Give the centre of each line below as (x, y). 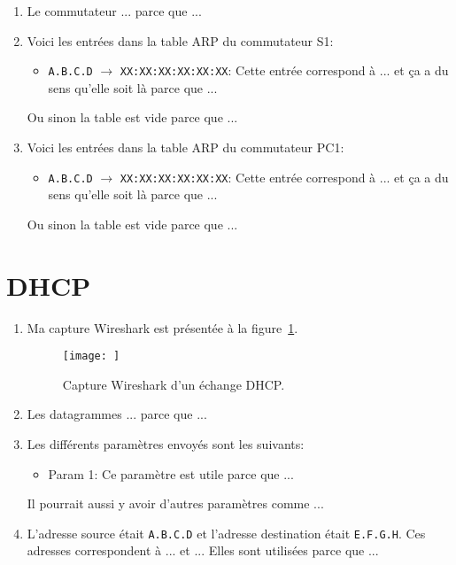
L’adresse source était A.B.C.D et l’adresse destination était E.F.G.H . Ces (226, 533)
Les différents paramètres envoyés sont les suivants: (166, 444)
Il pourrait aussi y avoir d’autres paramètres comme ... (175, 503)
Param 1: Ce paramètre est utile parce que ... (171, 473)
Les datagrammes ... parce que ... (117, 414)
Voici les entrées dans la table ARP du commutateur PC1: (185, 147)
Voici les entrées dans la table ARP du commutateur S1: (180, 40)
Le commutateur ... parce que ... (114, 11)
